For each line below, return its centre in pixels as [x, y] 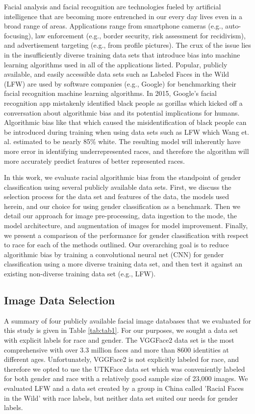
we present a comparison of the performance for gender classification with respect [126, 235]
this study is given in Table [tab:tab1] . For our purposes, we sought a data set [121, 330]
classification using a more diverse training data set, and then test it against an [123, 264]
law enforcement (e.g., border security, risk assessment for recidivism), [140, 35]
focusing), [19, 35]
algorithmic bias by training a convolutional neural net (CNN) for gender [114, 254]
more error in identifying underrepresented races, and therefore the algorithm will [127, 151]
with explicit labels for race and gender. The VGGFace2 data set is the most [119, 340]
